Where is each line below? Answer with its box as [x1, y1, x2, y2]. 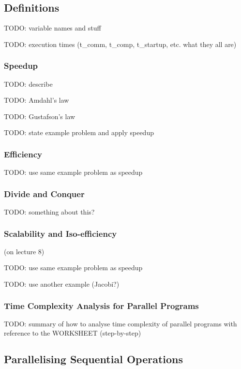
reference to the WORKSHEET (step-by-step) [4, 328, 141, 338]
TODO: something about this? [4, 207, 95, 217]
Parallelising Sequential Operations [4, 352, 183, 367]
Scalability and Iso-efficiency [4, 227, 117, 239]
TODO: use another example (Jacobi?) [4, 279, 120, 289]
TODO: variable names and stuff [4, 23, 101, 33]
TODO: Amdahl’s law [4, 95, 69, 105]
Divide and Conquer [4, 187, 85, 200]
